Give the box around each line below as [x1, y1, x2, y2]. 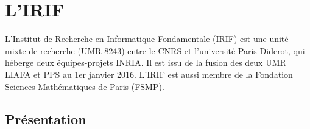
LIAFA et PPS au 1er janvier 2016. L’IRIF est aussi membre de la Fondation [5, 68, 293, 80]
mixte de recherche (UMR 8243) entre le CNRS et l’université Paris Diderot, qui [5, 44, 305, 57]
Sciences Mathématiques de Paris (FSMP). [5, 80, 164, 92]
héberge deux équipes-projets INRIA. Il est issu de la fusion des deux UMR [5, 56, 286, 69]
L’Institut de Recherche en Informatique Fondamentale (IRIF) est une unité [5, 32, 289, 45]
